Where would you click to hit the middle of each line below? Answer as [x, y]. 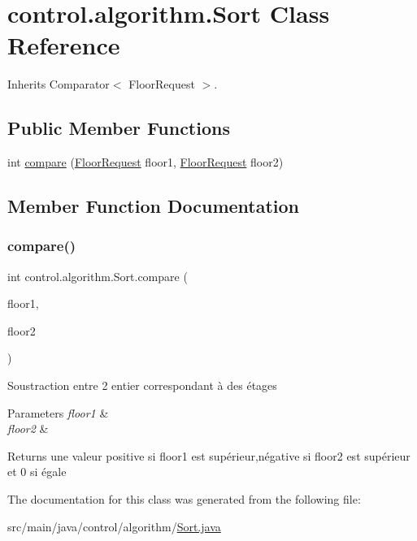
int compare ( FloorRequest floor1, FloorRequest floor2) [146, 162]
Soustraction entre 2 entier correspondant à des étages [142, 385]
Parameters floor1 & [58, 412]
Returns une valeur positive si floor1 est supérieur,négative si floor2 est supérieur [209, 455]
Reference [64, 45]
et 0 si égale [37, 472]
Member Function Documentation [154, 206]
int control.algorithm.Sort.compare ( [98, 276]
